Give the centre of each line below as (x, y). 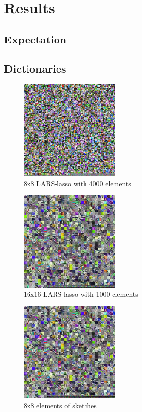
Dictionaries (35, 68)
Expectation (35, 39)
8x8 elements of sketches (60, 405)
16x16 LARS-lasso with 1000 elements (81, 294)
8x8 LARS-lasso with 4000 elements (77, 183)
